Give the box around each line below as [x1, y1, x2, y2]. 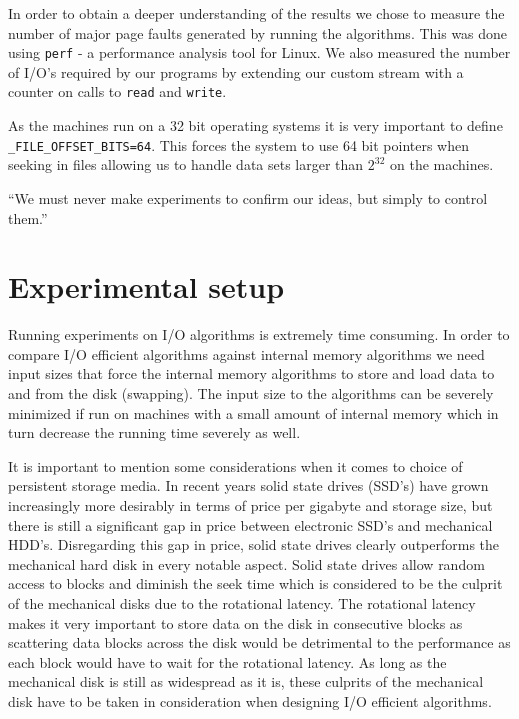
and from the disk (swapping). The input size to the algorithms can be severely [8, 383, 494, 404]
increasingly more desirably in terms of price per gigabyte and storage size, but [8, 495, 493, 515]
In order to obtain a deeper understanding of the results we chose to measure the [8, 3, 505, 23]
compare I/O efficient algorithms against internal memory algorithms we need [8, 343, 485, 364]
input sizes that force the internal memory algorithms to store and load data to [8, 363, 495, 384]
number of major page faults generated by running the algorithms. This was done [8, 22, 508, 43]
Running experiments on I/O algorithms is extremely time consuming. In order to [8, 324, 510, 345]
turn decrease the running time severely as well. [8, 422, 301, 443]
